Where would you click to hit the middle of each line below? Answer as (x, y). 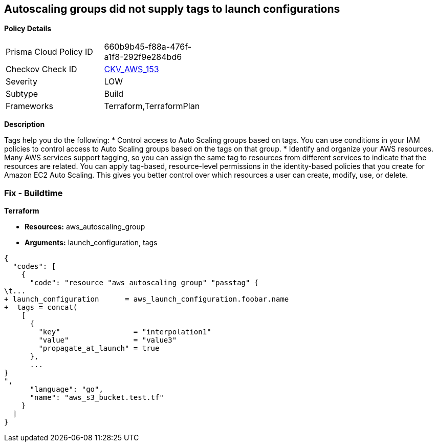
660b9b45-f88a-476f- (148, 47)
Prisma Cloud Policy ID (49, 52)
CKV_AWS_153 (132, 69)
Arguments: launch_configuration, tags (91, 243)
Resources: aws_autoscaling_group (85, 227)
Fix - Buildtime (34, 193)
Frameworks (29, 106)
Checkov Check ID (41, 69)
